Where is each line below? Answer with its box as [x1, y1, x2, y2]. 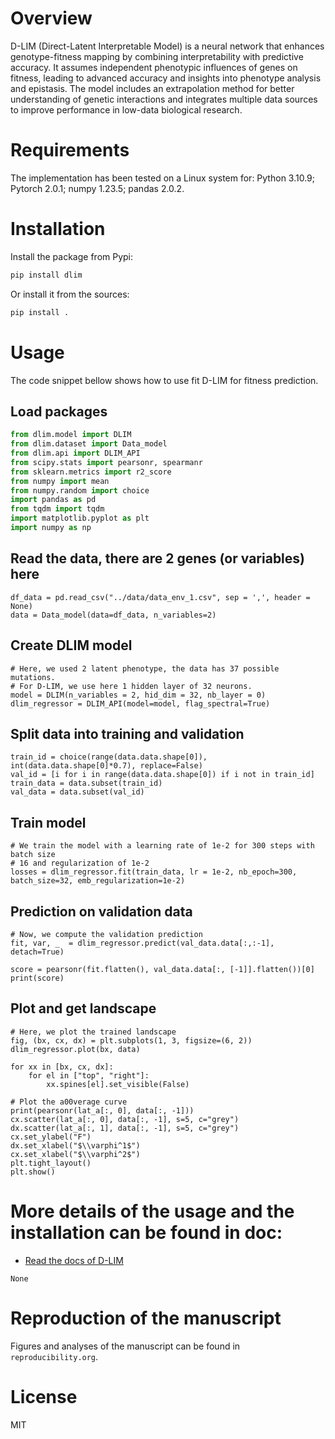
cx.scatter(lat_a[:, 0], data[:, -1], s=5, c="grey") [10, 1114, 240, 1124]
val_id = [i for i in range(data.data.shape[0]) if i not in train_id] [10, 770, 315, 780]
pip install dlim [10, 270, 83, 280]
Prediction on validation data [10, 903, 193, 920]
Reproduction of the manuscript [10, 1307, 282, 1329]
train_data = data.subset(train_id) [10, 778, 163, 789]
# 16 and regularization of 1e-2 [10, 858, 150, 869]
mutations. [10, 672, 56, 682]
